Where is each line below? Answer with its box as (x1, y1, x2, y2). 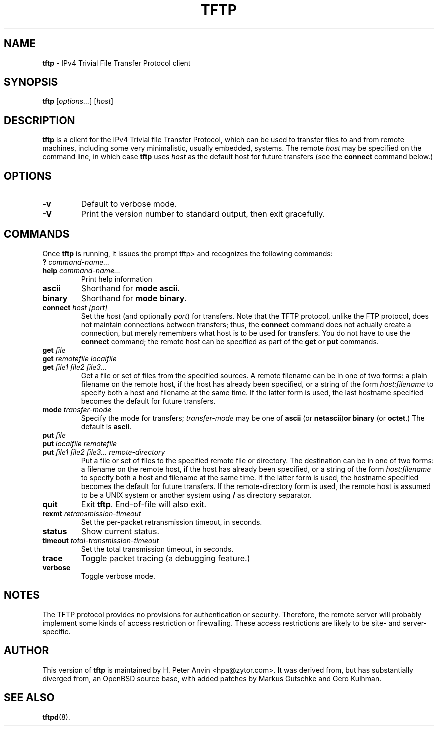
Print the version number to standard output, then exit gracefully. (81, 209, 325, 219)
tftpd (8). (42, 712, 70, 721)
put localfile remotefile (42, 439, 117, 448)
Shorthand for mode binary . (81, 293, 187, 303)
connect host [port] (42, 303, 108, 312)
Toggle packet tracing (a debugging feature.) (81, 553, 250, 563)
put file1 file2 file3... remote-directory (42, 447, 165, 456)
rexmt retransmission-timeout (42, 509, 141, 518)
